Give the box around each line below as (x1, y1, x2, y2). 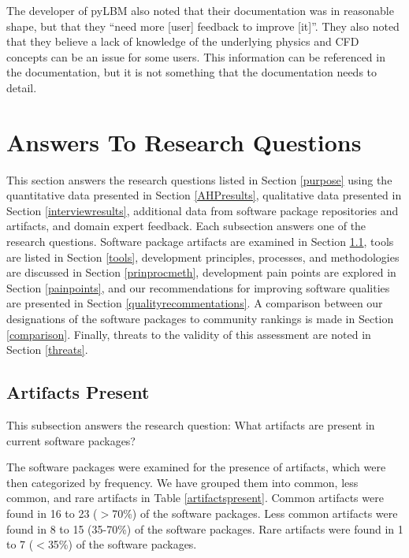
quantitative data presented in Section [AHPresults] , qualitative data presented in (6, 187, 402, 203)
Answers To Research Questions (6, 125, 362, 158)
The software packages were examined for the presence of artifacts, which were (6, 459, 386, 475)
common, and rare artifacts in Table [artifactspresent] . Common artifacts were (6, 489, 384, 506)
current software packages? (6, 432, 136, 448)
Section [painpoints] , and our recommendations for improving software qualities (6, 279, 390, 296)
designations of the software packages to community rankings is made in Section (6, 311, 394, 327)
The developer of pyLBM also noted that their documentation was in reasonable (6, 2, 394, 18)
